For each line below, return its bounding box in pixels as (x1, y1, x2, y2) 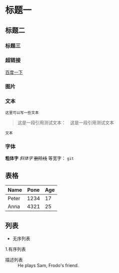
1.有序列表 (5, 246, 26, 252)
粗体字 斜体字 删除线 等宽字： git (5, 155, 74, 161)
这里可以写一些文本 (5, 110, 39, 115)
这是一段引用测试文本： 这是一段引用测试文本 (17, 119, 114, 125)
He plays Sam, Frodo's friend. (17, 262, 79, 268)
